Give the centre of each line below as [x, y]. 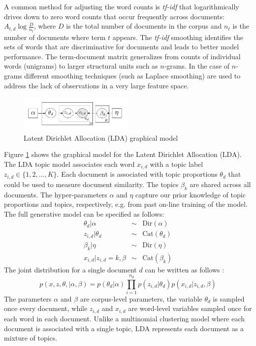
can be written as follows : [185, 269]
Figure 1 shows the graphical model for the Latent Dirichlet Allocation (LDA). [123, 154]
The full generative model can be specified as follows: [84, 213]
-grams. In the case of [197, 66]
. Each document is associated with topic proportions [137, 174]
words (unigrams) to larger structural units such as [81, 66]
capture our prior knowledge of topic [191, 194]
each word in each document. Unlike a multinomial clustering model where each [124, 318]
